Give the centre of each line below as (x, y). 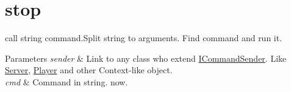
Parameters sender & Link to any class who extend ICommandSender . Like (146, 58)
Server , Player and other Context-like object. (89, 70)
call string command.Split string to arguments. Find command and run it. (144, 38)
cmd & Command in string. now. (66, 81)
